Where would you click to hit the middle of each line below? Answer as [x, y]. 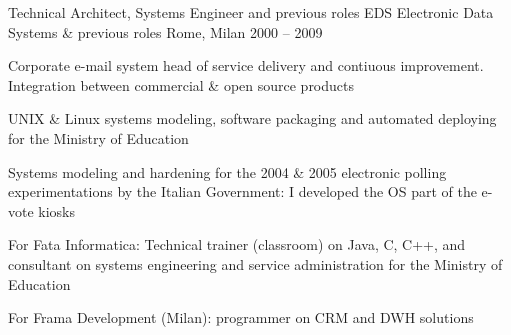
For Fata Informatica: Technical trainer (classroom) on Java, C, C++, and [237, 244]
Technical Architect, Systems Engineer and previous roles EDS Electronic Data [251, 12]
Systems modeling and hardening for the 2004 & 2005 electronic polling [227, 171]
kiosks [57, 210]
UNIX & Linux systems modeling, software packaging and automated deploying [252, 118]
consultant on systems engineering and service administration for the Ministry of [255, 263]
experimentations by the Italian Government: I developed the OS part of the [242, 191]
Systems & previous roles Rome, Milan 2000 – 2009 [165, 31]
